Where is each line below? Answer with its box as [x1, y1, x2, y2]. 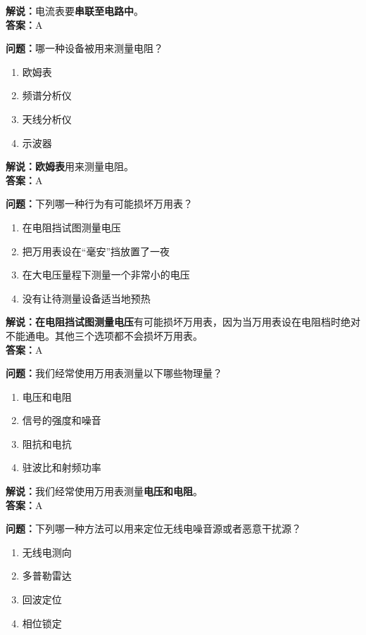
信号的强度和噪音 [22, 413, 101, 428]
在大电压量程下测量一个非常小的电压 [22, 267, 190, 282]
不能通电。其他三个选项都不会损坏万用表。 [6, 328, 203, 342]
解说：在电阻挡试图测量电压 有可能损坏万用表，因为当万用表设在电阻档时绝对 [6, 314, 360, 329]
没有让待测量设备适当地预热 [22, 290, 151, 305]
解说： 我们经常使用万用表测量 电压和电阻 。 [6, 484, 203, 499]
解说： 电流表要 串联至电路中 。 [6, 4, 144, 18]
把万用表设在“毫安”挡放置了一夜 [22, 243, 170, 258]
